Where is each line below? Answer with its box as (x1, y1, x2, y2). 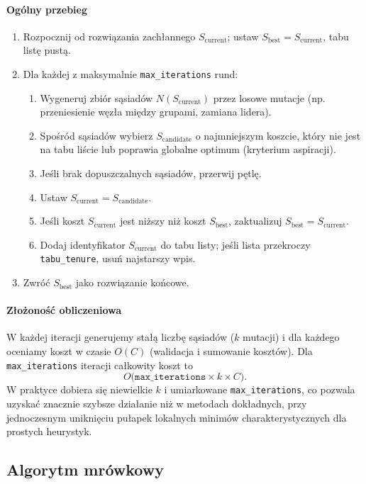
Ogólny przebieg (6, 1, 87, 16)
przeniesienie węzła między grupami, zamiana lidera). (40, 104, 272, 119)
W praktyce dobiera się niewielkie (6, 382, 152, 397)
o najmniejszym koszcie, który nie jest (195, 128, 361, 142)
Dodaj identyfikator (40, 237, 126, 252)
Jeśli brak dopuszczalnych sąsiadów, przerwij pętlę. (40, 166, 262, 181)
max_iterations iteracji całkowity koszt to (6, 357, 193, 372)
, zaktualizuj (228, 213, 282, 228)
